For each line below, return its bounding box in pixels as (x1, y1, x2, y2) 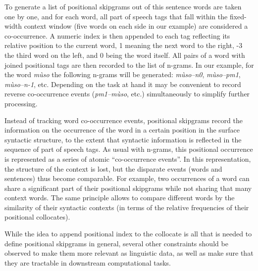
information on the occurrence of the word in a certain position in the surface (4, 125, 240, 135)
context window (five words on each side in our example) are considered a (24, 21, 248, 31)
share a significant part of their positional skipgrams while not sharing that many (4, 182, 252, 193)
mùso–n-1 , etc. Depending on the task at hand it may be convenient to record (4, 79, 241, 89)
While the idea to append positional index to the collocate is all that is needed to (4, 228, 252, 239)
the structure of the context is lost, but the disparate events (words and (4, 163, 222, 174)
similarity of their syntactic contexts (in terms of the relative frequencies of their (4, 202, 249, 212)
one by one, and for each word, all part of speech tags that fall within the (4, 11, 228, 21)
